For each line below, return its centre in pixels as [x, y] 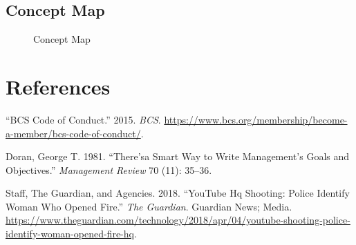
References [58, 86]
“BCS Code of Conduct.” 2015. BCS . [83, 119]
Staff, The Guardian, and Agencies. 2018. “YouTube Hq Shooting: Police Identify [178, 193]
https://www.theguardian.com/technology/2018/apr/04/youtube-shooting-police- [178, 220]
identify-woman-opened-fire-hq [70, 234]
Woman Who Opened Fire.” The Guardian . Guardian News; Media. [149, 206]
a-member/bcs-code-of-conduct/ [73, 133]
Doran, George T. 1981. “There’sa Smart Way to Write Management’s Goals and [178, 156]
